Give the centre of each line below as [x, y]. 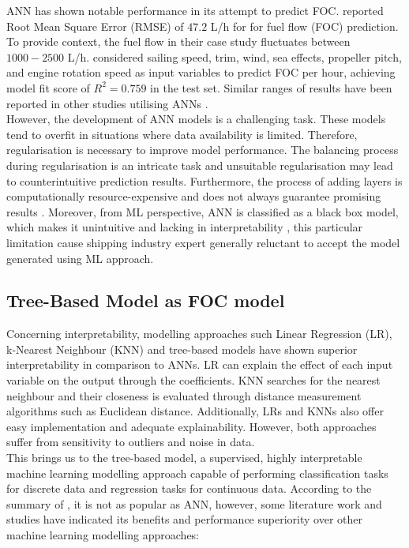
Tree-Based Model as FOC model [146, 300]
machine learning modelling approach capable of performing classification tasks [197, 473]
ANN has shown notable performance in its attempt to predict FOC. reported [195, 10]
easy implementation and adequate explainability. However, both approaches [191, 426]
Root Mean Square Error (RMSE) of [95, 26]
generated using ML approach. [80, 258]
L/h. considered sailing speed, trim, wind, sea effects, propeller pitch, [235, 56]
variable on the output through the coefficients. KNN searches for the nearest [193, 380]
